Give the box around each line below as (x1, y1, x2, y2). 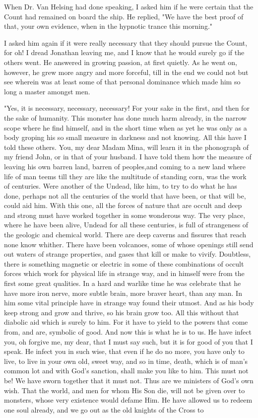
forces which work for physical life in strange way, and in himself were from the (4, 268, 245, 279)
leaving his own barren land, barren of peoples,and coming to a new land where (4, 161, 246, 171)
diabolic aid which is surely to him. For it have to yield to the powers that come (4, 317, 248, 327)
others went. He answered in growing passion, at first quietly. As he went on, (4, 57, 237, 67)
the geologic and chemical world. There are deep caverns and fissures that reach (4, 229, 247, 240)
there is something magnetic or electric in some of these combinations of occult (4, 258, 244, 269)
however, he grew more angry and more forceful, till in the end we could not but (4, 67, 249, 77)
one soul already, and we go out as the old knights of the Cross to (4, 404, 204, 415)
